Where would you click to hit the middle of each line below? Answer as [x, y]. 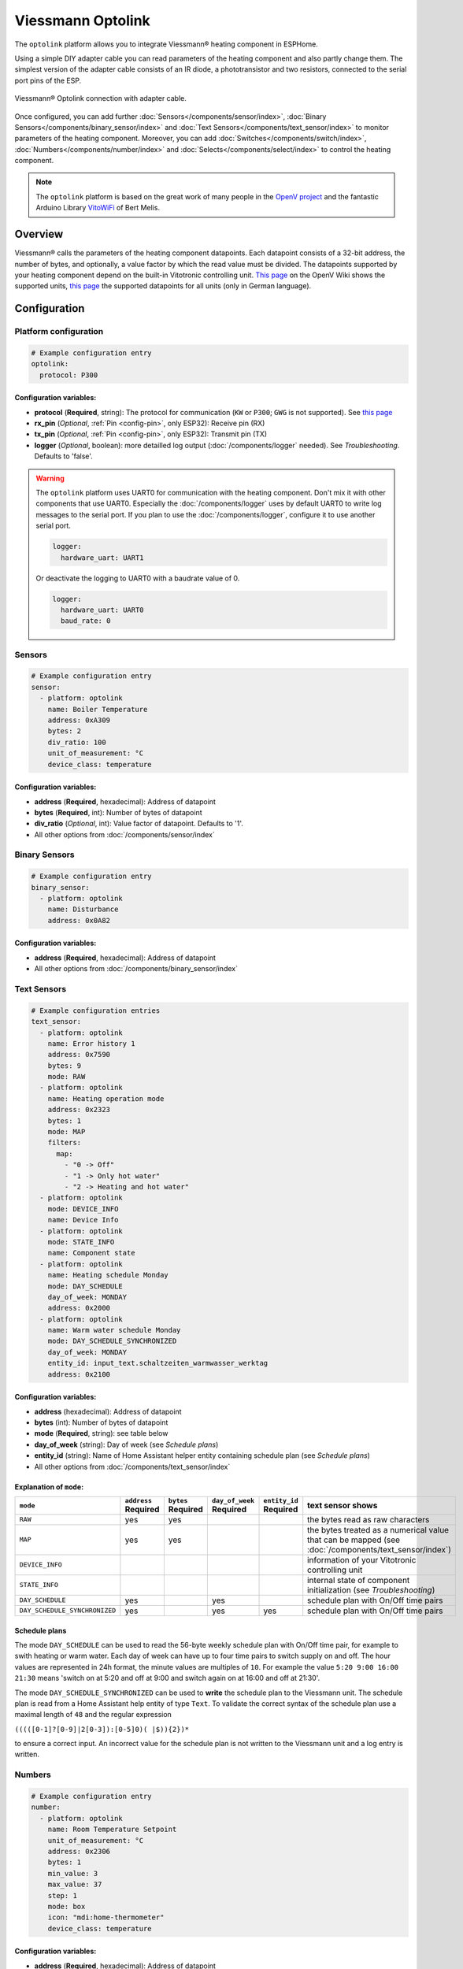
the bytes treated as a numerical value [378, 1530]
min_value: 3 [73, 1873]
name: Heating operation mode [106, 1098]
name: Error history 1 [91, 1043]
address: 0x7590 [79, 1055]
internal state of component [359, 1580]
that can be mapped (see [354, 1540]
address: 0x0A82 [79, 920]
